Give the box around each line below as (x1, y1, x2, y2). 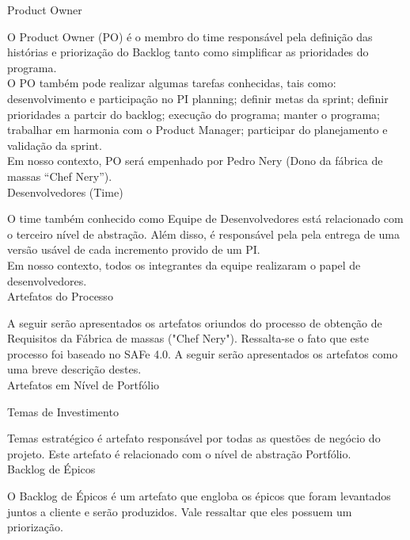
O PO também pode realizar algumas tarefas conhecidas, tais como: (7, 75, 336, 91)
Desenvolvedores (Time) (7, 183, 123, 200)
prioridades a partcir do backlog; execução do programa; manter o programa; (7, 105, 381, 122)
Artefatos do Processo (7, 288, 113, 304)
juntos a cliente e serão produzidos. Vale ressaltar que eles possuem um (7, 503, 352, 519)
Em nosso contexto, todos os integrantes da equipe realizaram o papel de (7, 256, 361, 273)
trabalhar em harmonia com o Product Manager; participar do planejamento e (7, 121, 388, 138)
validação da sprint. (7, 136, 102, 153)
